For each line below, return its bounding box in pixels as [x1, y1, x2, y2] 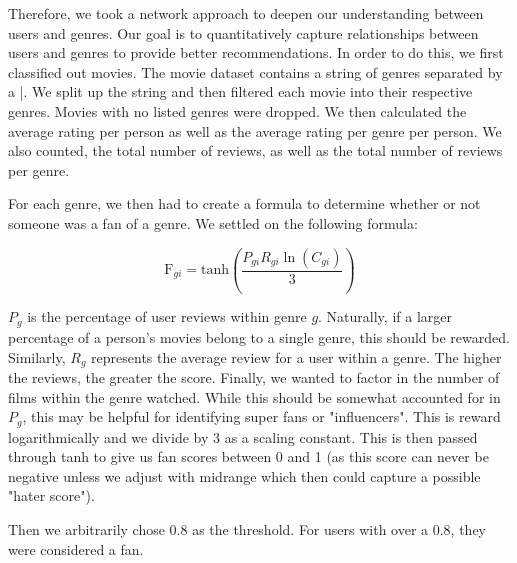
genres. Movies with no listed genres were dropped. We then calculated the [8, 100, 467, 121]
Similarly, [8, 346, 66, 367]
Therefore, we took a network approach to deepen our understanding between [8, 3, 484, 23]
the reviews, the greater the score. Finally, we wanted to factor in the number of [8, 366, 500, 387]
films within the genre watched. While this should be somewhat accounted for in [8, 386, 501, 407]
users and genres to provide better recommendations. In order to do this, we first [8, 42, 504, 63]
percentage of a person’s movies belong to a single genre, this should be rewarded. [8, 326, 510, 347]
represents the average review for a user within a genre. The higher [91, 346, 502, 367]
